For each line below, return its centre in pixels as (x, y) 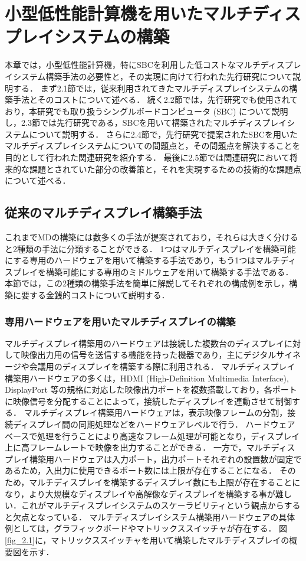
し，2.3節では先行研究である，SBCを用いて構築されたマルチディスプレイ (146, 123)
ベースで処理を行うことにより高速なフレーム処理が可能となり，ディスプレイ (152, 436)
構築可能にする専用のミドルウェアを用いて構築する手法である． (170, 271)
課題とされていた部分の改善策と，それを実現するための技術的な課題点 (165, 169)
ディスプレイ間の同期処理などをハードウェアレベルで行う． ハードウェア (154, 424)
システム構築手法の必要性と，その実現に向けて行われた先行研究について (152, 76)
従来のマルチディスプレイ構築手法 (103, 212)
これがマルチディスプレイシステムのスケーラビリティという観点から (152, 505)
